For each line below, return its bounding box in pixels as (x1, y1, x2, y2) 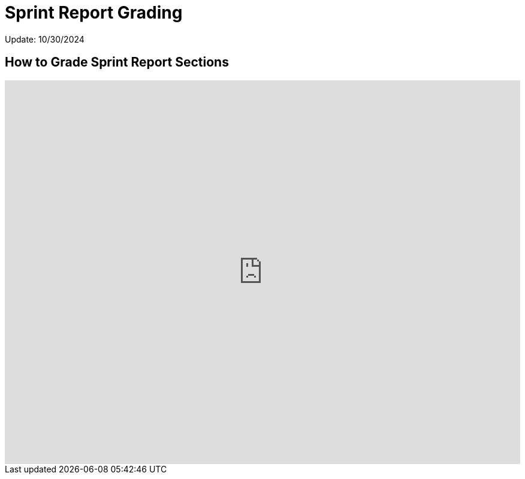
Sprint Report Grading (5, 2, 183, 23)
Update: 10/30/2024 (5, 34, 85, 44)
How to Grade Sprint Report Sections (5, 55, 229, 70)
